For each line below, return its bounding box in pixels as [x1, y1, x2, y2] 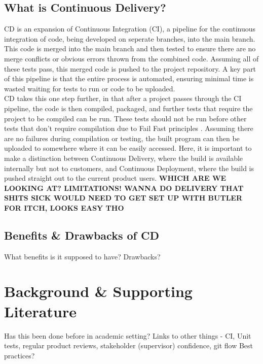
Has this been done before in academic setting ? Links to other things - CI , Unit [4, 330, 251, 341]
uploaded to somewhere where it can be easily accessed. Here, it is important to [4, 143, 252, 153]
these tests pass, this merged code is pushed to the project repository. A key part [4, 63, 256, 74]
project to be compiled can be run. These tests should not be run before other [4, 113, 247, 123]
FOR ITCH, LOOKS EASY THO [4, 202, 124, 213]
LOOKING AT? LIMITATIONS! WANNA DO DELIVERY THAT [4, 182, 244, 193]
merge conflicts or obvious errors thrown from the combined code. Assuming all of [4, 53, 259, 63]
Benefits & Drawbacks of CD [4, 227, 159, 243]
